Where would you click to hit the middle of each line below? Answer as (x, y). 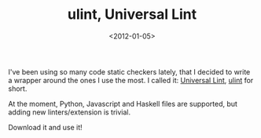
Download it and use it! (45, 127)
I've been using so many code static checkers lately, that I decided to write (129, 71)
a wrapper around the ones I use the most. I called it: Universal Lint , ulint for (131, 80)
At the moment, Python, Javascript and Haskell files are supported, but (123, 103)
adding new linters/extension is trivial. (70, 112)
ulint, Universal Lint (132, 15)
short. (18, 89)
